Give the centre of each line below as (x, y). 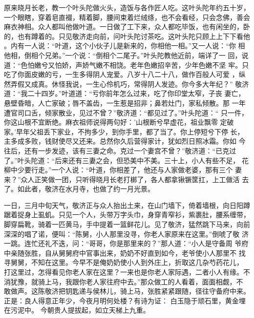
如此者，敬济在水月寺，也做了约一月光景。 (86, 189)
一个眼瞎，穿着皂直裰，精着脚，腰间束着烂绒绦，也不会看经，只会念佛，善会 (127, 17)
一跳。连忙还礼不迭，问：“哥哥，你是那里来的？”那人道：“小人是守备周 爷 (123, 243)
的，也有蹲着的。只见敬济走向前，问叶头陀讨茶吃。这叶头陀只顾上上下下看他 (127, 36)
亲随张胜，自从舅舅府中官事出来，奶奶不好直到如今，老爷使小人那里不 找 (128, 253)
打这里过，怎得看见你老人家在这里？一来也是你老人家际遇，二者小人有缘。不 (127, 272)
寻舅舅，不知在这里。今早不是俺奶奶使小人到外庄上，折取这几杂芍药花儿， (124, 262)
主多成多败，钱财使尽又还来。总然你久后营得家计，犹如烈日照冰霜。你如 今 (125, 141)
